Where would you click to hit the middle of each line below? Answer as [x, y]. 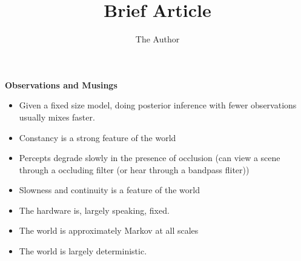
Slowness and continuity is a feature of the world [109, 190]
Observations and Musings [61, 84]
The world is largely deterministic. [83, 251]
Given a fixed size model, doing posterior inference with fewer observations [158, 105]
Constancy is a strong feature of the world [98, 137]
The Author [157, 39]
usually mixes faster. [57, 117]
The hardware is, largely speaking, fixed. [94, 210]
